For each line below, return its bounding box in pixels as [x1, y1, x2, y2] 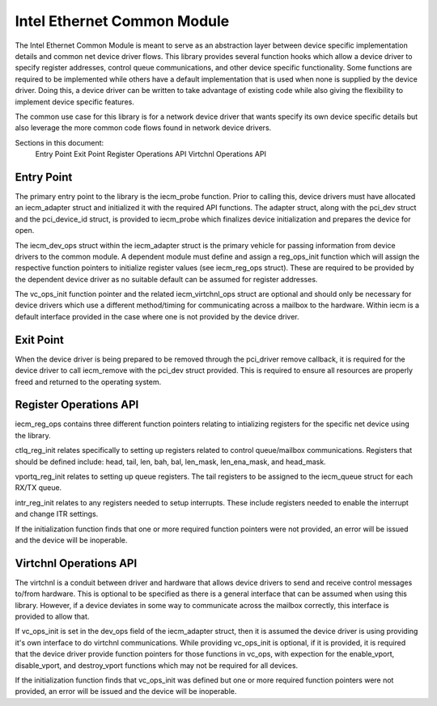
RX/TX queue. [15, 483, 62, 493]
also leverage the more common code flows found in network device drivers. [15, 123, 272, 133]
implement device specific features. [15, 97, 135, 107]
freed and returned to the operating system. [15, 377, 162, 387]
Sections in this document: [15, 137, 104, 147]
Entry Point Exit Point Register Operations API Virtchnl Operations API [35, 150, 267, 159]
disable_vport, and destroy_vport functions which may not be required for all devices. [15, 660, 299, 670]
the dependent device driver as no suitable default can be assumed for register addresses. [15, 274, 318, 284]
